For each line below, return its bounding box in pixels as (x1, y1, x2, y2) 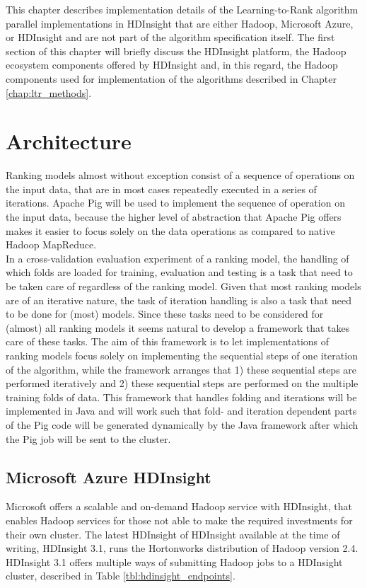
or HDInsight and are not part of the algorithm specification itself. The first (6, 30, 335, 45)
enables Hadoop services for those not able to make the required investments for (6, 512, 353, 527)
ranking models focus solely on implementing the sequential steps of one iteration (6, 348, 358, 362)
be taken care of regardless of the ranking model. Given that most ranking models (6, 279, 361, 294)
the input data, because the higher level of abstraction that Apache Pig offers (6, 209, 342, 224)
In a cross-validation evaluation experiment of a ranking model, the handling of (6, 250, 349, 265)
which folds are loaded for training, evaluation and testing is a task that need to (6, 265, 353, 279)
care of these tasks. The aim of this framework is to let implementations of (6, 334, 330, 349)
